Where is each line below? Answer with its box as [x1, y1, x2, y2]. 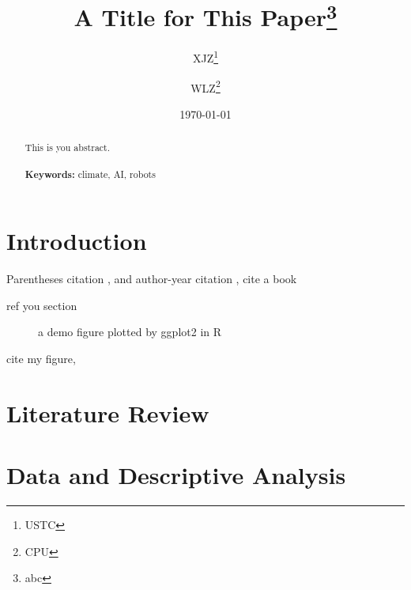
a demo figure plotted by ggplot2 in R [38, 323, 222, 340]
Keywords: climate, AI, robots [25, 167, 156, 181]
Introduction [6, 225, 147, 257]
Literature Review [6, 396, 209, 429]
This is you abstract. [25, 141, 111, 154]
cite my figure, [6, 350, 76, 367]
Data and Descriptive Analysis [6, 459, 346, 491]
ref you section [6, 297, 77, 313]
